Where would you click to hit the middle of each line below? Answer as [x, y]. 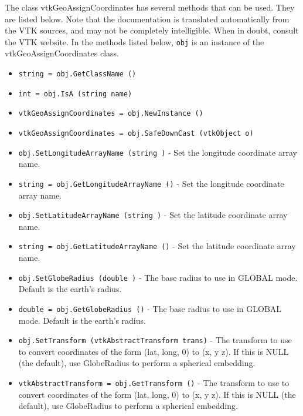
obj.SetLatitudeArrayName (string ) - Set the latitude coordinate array [153, 215]
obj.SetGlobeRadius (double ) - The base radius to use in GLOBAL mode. [158, 277]
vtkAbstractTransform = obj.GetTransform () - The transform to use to [154, 383]
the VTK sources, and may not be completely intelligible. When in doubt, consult [152, 30]
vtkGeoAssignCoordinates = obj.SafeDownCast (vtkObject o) [136, 133]
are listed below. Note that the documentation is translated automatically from [147, 19]
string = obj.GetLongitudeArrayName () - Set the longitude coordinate [151, 183]
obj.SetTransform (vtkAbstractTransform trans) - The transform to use [155, 340]
